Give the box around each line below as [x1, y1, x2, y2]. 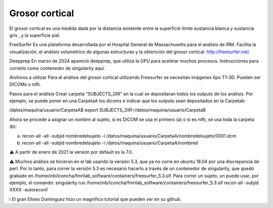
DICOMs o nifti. [9, 81, 41, 88]
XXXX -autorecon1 [9, 187, 48, 193]
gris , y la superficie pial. [9, 32, 61, 38]
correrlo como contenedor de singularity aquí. [9, 65, 106, 71]
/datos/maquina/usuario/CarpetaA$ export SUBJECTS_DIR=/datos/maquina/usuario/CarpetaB [9, 107, 206, 113]
